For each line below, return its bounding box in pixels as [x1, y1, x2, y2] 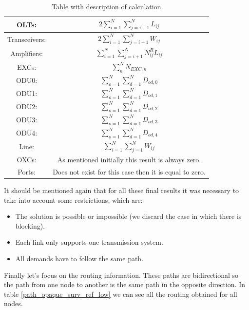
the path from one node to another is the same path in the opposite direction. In [4, 279, 246, 290]
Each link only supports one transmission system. [15, 237, 163, 247]
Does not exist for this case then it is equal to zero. [53, 166, 206, 176]
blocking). [15, 220, 45, 231]
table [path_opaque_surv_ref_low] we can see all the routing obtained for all [4, 289, 237, 299]
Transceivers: [7, 34, 46, 44]
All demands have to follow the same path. [15, 253, 144, 263]
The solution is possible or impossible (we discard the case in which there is [15, 211, 242, 221]
